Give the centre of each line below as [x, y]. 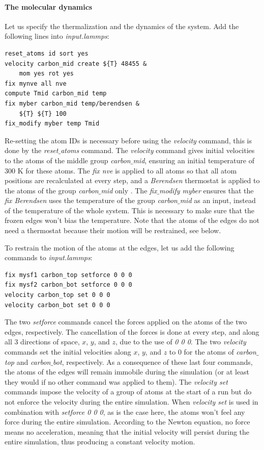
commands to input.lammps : [49, 257]
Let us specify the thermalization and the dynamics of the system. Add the [122, 26]
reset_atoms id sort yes [47, 53]
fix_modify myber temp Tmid [52, 124]
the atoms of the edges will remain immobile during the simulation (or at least [127, 372]
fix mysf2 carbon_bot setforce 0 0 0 [68, 285]
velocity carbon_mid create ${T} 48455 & [76, 64]
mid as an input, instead [218, 200]
